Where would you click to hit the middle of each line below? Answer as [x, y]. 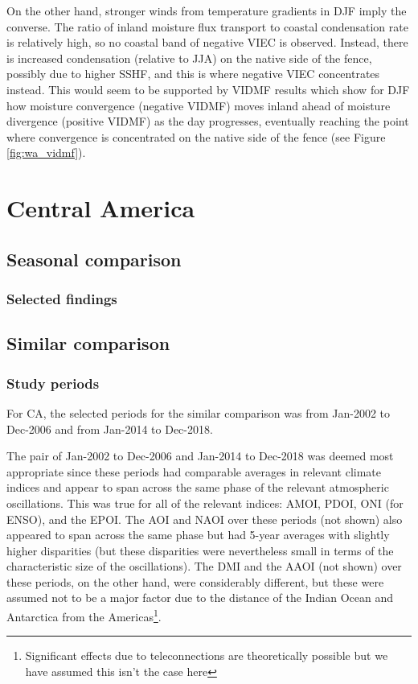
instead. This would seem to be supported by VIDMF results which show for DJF [208, 89]
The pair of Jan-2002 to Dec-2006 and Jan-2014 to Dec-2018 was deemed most [200, 456]
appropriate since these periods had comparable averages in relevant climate [194, 471]
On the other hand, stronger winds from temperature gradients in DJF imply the [207, 10]
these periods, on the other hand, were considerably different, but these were [195, 581]
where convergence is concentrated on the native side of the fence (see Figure [196, 136]
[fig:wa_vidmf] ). [46, 152]
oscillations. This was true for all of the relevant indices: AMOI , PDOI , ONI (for [205, 503]
